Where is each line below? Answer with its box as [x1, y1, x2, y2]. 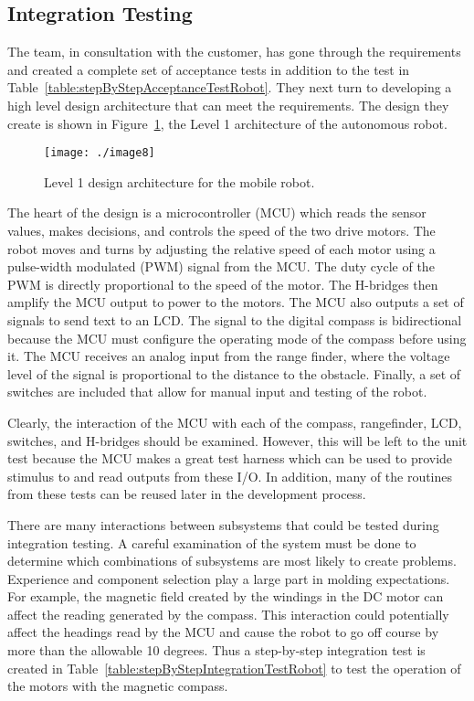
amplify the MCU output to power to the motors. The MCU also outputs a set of [7, 292, 464, 312]
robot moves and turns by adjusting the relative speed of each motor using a [7, 239, 436, 258]
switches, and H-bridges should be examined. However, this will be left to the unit [7, 430, 468, 450]
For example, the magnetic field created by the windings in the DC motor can [7, 587, 444, 606]
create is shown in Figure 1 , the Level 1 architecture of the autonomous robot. [7, 113, 448, 133]
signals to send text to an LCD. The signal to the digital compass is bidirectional [7, 310, 462, 329]
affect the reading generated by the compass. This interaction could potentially [7, 604, 449, 623]
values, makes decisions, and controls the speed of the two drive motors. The [7, 221, 436, 240]
